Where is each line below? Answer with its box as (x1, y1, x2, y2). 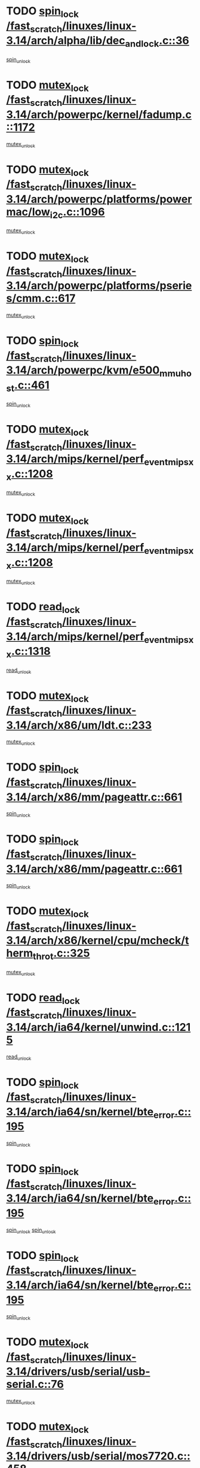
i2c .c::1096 (50, 205, 105, 221)
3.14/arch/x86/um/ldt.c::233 (6, 718, 152, 732)
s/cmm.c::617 (6, 292, 76, 305)
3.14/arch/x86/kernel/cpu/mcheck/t (6, 934, 189, 947)
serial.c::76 (6, 1378, 64, 1391)
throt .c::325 (32, 947, 90, 962)
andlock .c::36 (125, 34, 189, 49)
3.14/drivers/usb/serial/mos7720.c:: (6, 1449, 191, 1463)
